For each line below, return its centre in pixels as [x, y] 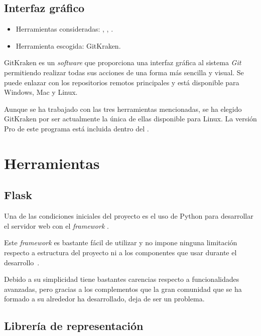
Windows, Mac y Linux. [41, 92]
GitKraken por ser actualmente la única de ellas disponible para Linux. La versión [130, 119]
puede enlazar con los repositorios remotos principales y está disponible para [122, 82]
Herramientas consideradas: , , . [64, 29]
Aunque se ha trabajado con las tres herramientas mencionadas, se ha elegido [123, 109]
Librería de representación [74, 326]
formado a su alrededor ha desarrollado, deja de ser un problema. [104, 299]
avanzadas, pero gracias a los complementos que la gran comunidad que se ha [123, 289]
